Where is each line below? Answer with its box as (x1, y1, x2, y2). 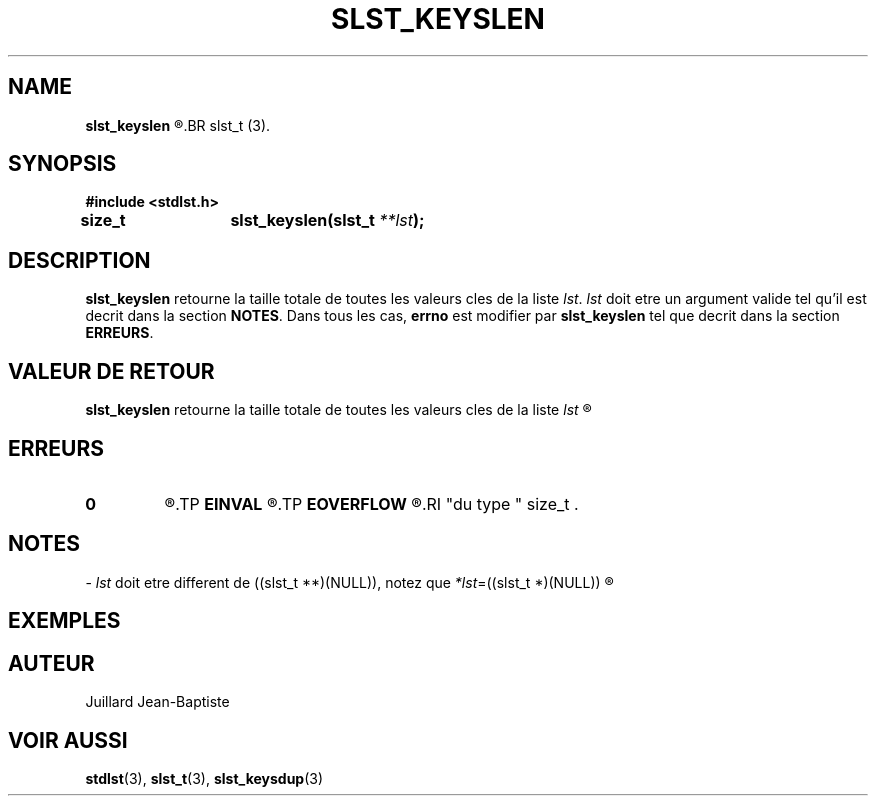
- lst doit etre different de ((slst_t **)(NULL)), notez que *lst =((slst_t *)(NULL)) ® (85, 573, 614, 591)
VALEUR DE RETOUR (8, 358, 215, 384)
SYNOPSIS (8, 151, 117, 177)
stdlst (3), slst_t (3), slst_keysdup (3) (85, 769, 324, 787)
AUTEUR (8, 650, 95, 676)
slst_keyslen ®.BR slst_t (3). (85, 116, 271, 134)
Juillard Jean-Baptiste (85, 693, 230, 711)
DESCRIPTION (8, 247, 151, 273)
